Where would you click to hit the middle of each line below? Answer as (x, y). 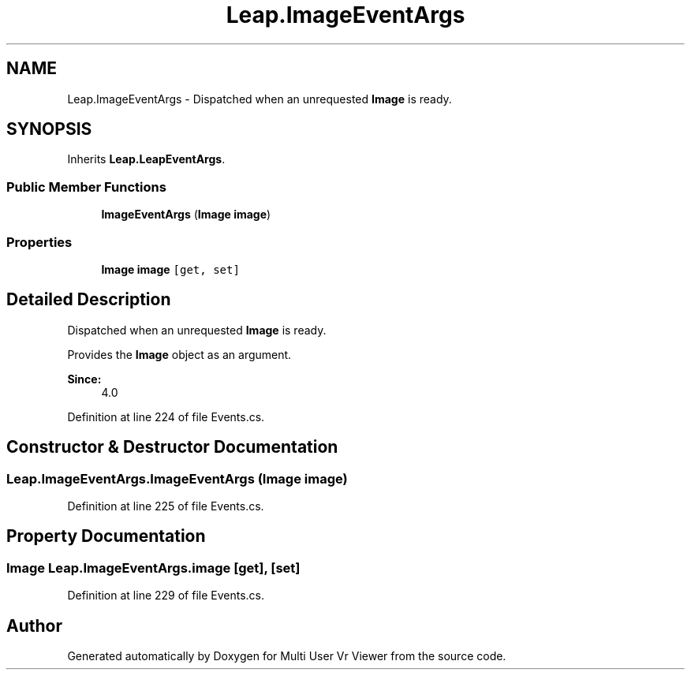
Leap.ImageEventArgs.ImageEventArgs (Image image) (177, 478)
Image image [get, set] (170, 269)
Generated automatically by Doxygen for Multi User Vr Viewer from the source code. (287, 656)
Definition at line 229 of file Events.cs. (166, 596)
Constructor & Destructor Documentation (172, 447)
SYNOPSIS (49, 129)
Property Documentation (106, 536)
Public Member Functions (86, 187)
